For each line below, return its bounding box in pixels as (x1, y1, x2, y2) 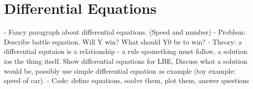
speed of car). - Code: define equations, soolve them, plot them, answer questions (4, 75, 250, 86)
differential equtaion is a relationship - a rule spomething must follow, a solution (4, 46, 248, 56)
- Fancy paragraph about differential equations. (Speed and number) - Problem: (4, 27, 246, 37)
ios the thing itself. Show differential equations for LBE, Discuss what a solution (4, 55, 248, 66)
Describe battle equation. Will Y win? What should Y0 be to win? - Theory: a (4, 36, 242, 46)
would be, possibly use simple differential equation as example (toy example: (4, 65, 236, 76)
